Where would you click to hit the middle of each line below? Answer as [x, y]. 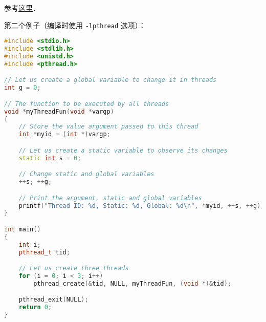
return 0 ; [35, 307]
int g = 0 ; [23, 88]
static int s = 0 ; [50, 158]
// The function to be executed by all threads [87, 104]
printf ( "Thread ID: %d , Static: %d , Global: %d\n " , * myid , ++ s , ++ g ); [141, 206]
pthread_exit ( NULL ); [53, 300]
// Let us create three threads [74, 269]
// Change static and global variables [86, 174]
